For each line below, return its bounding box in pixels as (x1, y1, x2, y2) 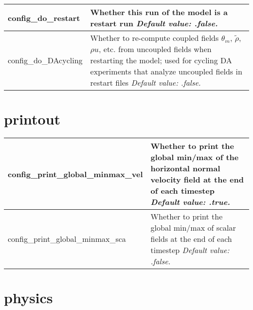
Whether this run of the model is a (90, 6, 228, 18)
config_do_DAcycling (8, 55, 83, 66)
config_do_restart (8, 12, 80, 23)
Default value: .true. (150, 196, 230, 208)
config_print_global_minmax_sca (8, 233, 126, 245)
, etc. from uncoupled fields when (99, 43, 212, 55)
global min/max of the (150, 151, 239, 163)
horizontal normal (150, 163, 220, 174)
